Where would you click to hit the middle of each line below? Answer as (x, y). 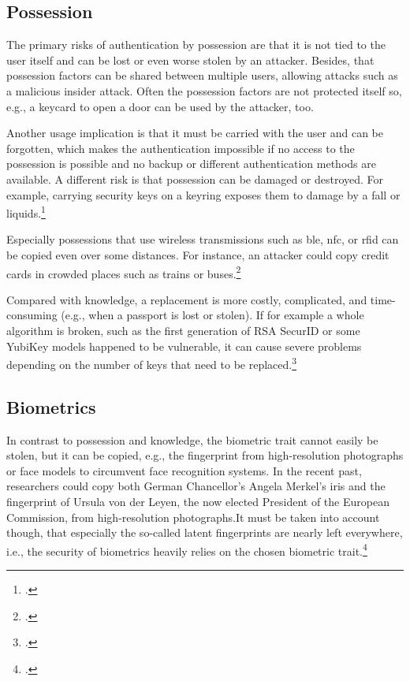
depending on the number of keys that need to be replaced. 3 (152, 363)
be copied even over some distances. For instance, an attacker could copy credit (198, 254)
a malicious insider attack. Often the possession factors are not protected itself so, (204, 90)
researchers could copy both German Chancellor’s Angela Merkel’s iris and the (196, 486)
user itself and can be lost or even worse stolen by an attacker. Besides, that (190, 60)
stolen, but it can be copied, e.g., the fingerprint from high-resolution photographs (205, 455)
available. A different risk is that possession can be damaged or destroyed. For (195, 179)
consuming (32, 315)
